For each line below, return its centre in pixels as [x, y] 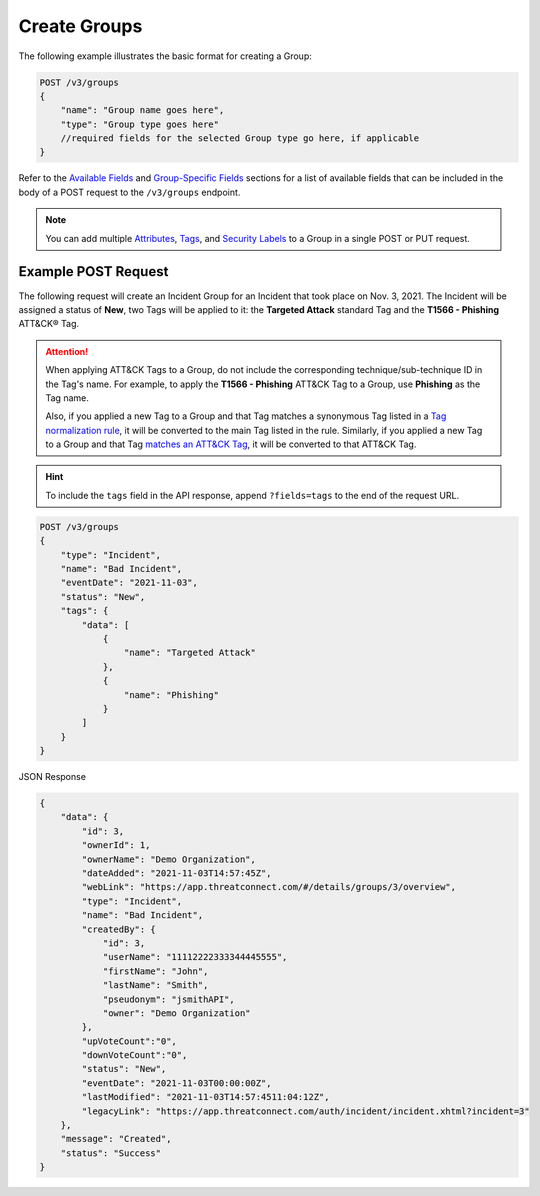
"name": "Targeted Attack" [190, 653]
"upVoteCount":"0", [129, 1041]
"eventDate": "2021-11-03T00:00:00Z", [176, 1083]
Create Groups [80, 26]
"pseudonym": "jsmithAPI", [168, 999]
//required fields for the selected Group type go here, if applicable [240, 138]
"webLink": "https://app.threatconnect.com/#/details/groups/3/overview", [269, 887]
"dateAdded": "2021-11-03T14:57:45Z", [176, 873]
